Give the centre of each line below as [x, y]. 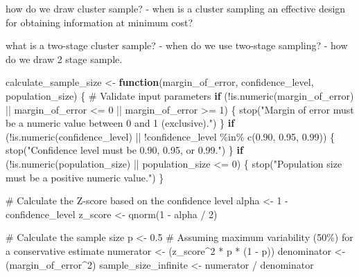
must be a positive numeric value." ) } [85, 177]
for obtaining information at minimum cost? [99, 22]
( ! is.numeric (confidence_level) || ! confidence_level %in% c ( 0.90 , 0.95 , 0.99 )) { [170, 136]
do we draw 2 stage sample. [64, 59]
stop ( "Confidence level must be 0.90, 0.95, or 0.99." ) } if [124, 150]
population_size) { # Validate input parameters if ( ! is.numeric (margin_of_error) [180, 95]
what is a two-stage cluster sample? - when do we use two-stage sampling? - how [177, 45]
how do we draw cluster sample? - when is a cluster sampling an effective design [176, 8]
